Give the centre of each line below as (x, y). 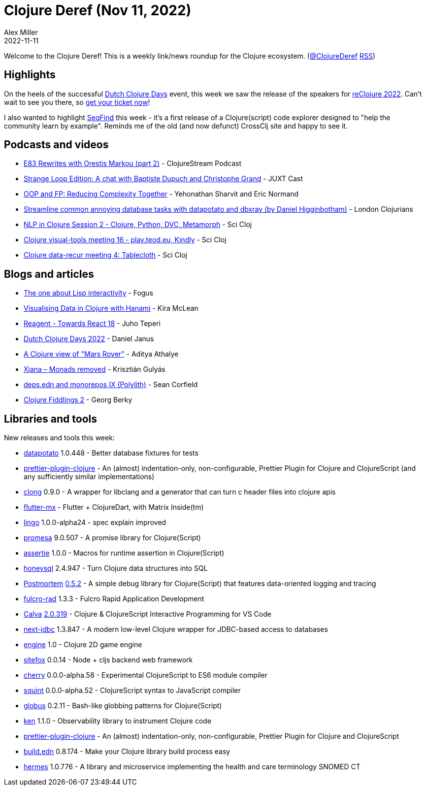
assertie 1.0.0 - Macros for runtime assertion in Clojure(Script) (124, 553)
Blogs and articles (49, 274)
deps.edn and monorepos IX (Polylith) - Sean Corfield (111, 385)
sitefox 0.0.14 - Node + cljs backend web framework (108, 660)
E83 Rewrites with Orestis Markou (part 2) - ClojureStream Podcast (133, 164)
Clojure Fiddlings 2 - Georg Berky (78, 400)
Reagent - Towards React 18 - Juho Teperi (92, 324)
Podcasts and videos (56, 145)
